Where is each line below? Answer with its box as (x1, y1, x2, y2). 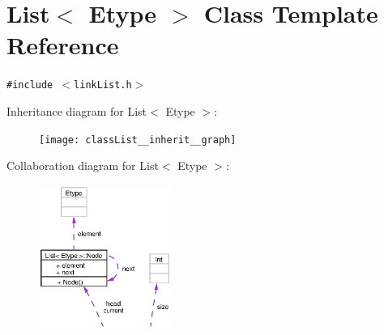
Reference (6, 28, 119, 61)
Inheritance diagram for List (6, 102, 147, 119)
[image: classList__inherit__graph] (39, 134, 237, 146)
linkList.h (74, 79, 132, 91)
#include (6, 79, 53, 91)
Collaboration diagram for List (6, 157, 159, 174)
